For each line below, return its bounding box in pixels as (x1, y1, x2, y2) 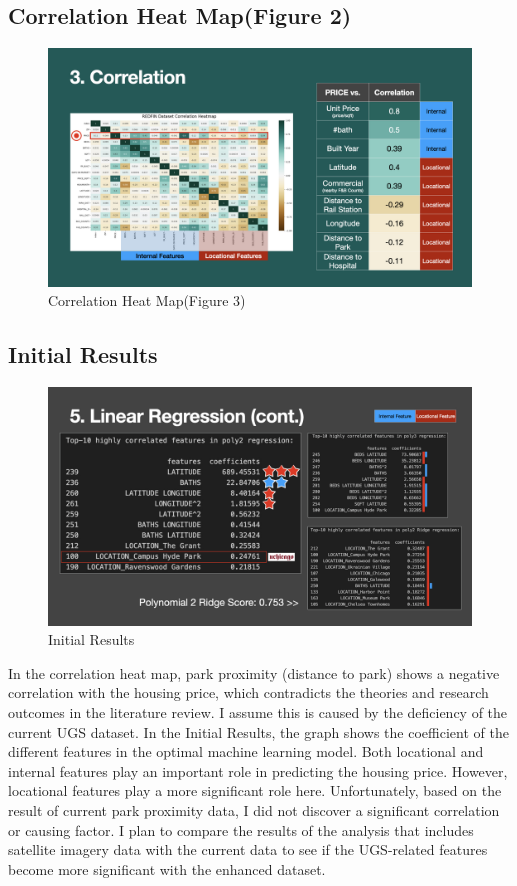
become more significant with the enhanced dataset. (8, 858, 326, 879)
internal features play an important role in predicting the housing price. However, (8, 760, 508, 781)
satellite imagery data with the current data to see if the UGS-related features (8, 839, 488, 860)
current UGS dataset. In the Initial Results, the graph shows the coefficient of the (8, 721, 509, 742)
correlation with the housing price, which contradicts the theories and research (8, 682, 489, 703)
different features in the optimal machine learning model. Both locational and (8, 741, 484, 762)
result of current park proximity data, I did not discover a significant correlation (8, 799, 500, 820)
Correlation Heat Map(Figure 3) (48, 290, 246, 311)
